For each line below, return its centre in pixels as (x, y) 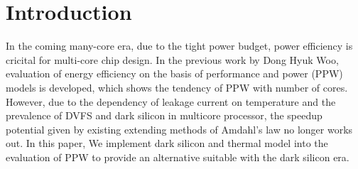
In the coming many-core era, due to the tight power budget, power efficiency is (179, 46)
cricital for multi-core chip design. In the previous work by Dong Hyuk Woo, (172, 59)
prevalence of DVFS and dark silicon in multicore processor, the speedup (164, 115)
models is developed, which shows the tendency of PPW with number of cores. (177, 87)
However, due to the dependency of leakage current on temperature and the (171, 101)
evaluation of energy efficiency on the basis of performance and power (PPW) (174, 73)
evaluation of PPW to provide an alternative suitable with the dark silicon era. (178, 157)
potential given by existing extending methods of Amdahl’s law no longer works (179, 129)
